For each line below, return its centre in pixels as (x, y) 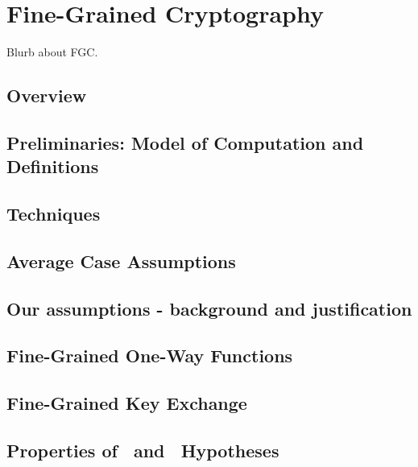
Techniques (54, 214)
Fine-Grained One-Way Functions (150, 355)
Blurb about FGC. (52, 52)
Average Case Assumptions (121, 260)
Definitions (53, 166)
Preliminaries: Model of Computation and (185, 142)
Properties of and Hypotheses (143, 450)
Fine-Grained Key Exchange (127, 403)
